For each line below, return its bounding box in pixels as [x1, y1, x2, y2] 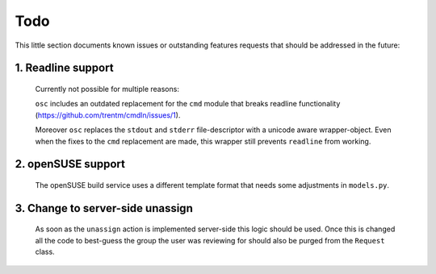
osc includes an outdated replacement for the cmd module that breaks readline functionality [35, 99, 341, 109]
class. [35, 247, 56, 257]
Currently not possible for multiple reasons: [35, 84, 179, 93]
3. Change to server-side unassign [15, 201, 193, 215]
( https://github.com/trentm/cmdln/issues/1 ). [35, 110, 181, 120]
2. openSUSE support [15, 157, 125, 171]
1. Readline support [15, 61, 114, 75]
